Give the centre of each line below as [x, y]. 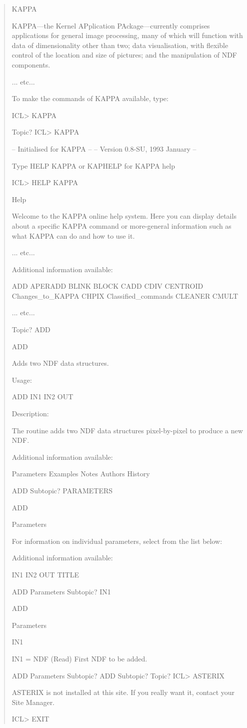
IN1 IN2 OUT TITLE [45, 574]
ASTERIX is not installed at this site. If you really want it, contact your [123, 692]
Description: [30, 414]
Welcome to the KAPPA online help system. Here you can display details [124, 216]
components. [31, 64]
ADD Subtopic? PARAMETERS [62, 490]
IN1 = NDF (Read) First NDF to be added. [79, 658]
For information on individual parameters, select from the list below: [117, 541]
